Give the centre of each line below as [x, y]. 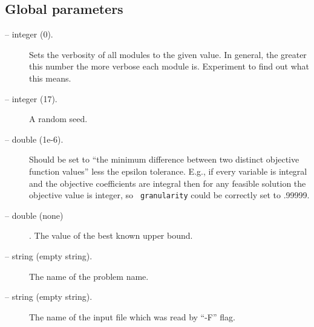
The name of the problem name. [89, 276]
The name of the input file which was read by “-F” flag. [132, 316]
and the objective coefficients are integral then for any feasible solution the [168, 183]
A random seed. [58, 119]
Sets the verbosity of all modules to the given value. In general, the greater [168, 54]
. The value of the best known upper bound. [111, 235]
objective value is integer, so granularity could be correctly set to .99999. [169, 195]
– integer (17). [31, 98]
